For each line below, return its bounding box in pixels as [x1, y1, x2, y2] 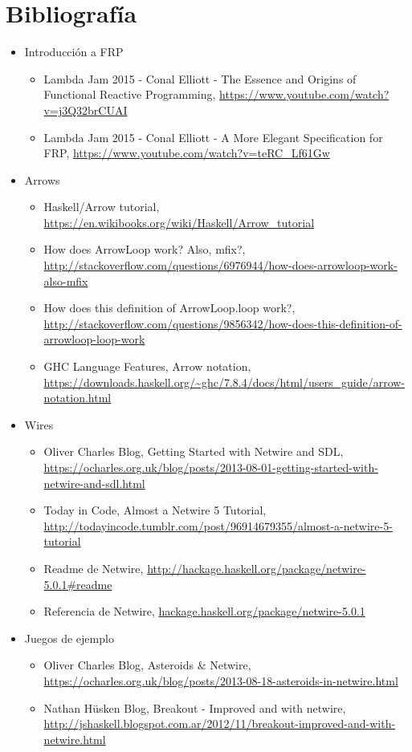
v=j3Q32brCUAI [43, 101, 128, 118]
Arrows [24, 171, 60, 188]
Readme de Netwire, [43, 559, 144, 576]
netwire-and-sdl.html [43, 474, 145, 491]
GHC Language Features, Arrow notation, [43, 358, 251, 375]
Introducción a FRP [24, 43, 124, 60]
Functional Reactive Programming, [43, 86, 216, 103]
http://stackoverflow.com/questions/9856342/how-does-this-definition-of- [43, 315, 402, 331]
